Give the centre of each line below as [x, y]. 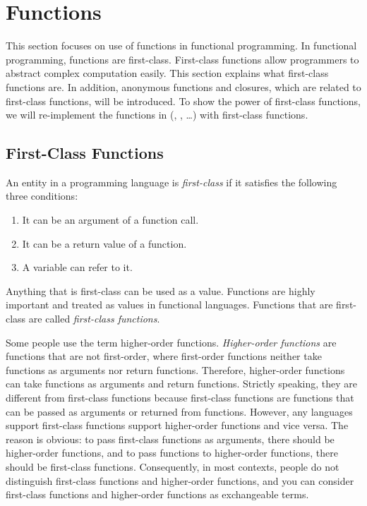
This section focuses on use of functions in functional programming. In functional [181, 46]
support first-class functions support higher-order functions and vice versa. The [177, 425]
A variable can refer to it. [77, 267]
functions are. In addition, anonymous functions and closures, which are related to [183, 86]
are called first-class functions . [94, 319]
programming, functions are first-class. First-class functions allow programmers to [182, 59]
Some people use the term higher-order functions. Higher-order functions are [171, 342]
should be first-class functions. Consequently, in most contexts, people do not [173, 466]
